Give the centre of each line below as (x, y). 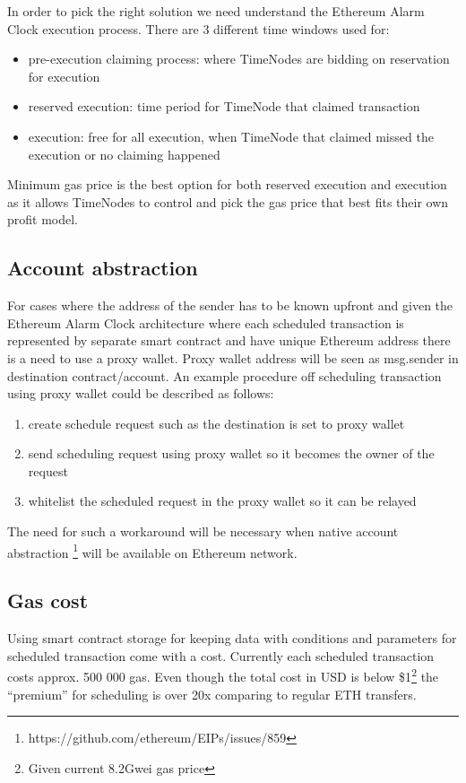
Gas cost (48, 600)
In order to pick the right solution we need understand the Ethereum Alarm (216, 11)
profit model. (43, 219)
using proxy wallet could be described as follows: (141, 393)
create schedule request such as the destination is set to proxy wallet (216, 423)
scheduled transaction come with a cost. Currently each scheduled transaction (221, 655)
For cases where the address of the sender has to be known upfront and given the (230, 305)
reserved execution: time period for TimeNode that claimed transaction (224, 106)
